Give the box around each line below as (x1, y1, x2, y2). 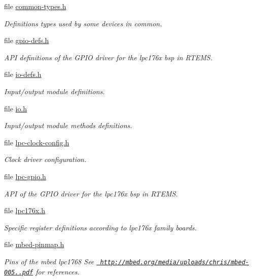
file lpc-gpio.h (4, 171, 46, 181)
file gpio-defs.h (4, 35, 49, 46)
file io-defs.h (4, 69, 42, 79)
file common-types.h (4, 1, 66, 11)
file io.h (4, 103, 27, 113)
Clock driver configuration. (4, 154, 87, 165)
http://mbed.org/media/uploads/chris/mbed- (100, 258, 249, 266)
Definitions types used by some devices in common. (4, 18, 162, 28)
